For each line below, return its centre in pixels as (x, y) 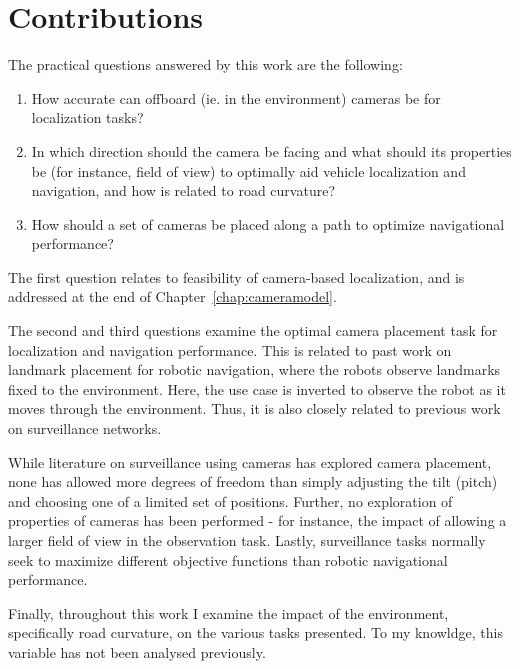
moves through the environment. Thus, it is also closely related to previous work (254, 408)
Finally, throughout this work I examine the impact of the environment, (228, 612)
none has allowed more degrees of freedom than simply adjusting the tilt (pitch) (253, 481)
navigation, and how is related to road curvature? (183, 190)
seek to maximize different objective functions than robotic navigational (228, 559)
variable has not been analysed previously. (137, 651)
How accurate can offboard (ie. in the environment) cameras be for (236, 97)
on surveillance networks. (85, 428)
